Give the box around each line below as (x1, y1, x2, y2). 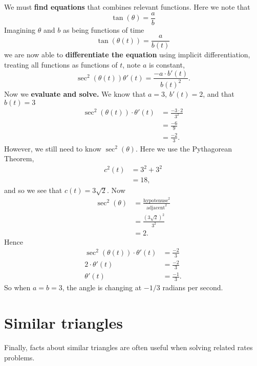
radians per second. (162, 282, 223, 293)
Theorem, (4, 153, 34, 164)
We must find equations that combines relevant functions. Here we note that (4, 2, 250, 12)
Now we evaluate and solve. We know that (4, 88, 146, 99)
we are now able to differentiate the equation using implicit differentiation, (4, 49, 250, 60)
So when (4, 282, 31, 293)
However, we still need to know (4, 143, 101, 154)
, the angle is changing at (62, 282, 142, 293)
